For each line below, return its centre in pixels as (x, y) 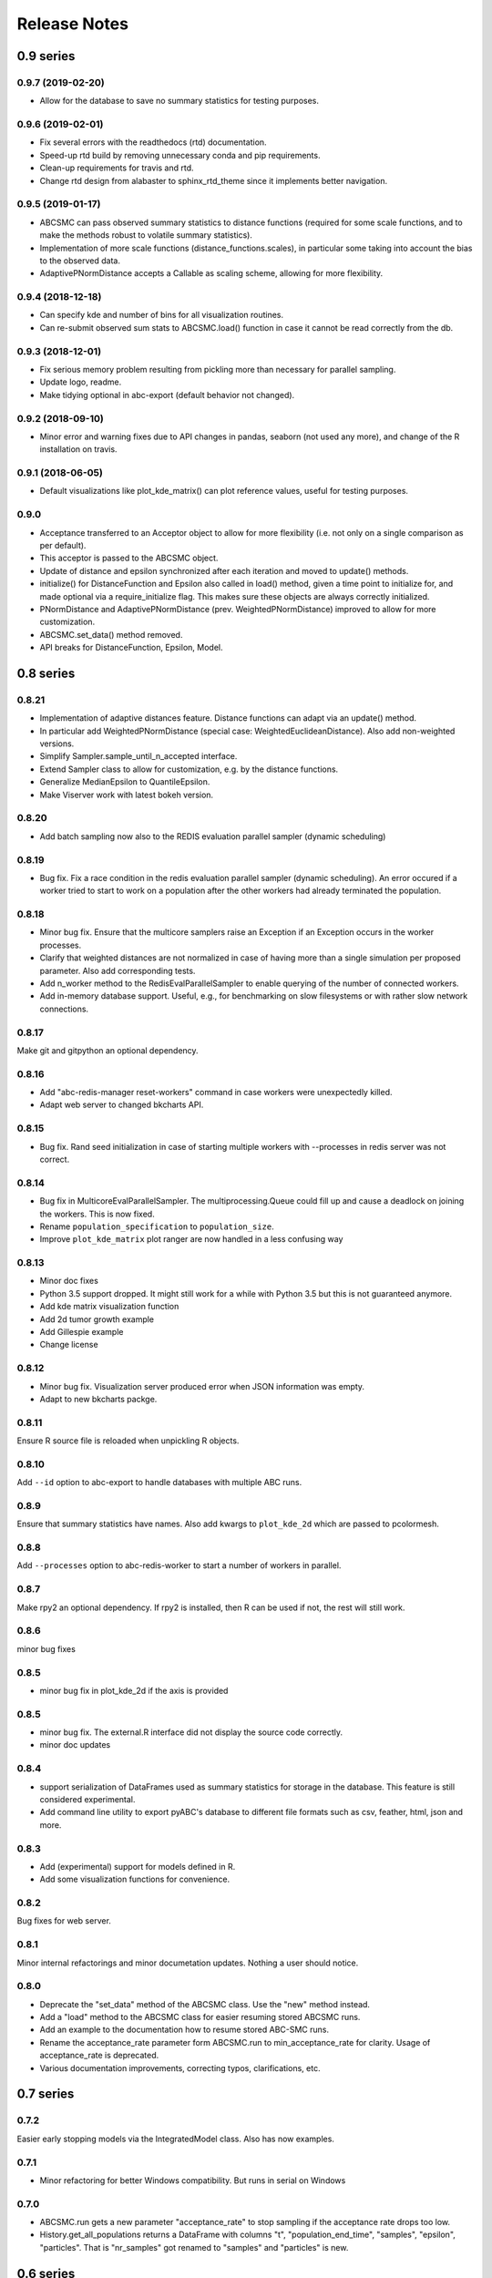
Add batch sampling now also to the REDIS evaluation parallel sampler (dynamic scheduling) (213, 836)
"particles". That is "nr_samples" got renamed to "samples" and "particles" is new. (194, 2247)
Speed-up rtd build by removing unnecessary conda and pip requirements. (180, 155)
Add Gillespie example (82, 1331)
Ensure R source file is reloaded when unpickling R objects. (128, 1441)
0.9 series (46, 56)
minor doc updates (75, 1745)
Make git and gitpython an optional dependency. (108, 1050)
